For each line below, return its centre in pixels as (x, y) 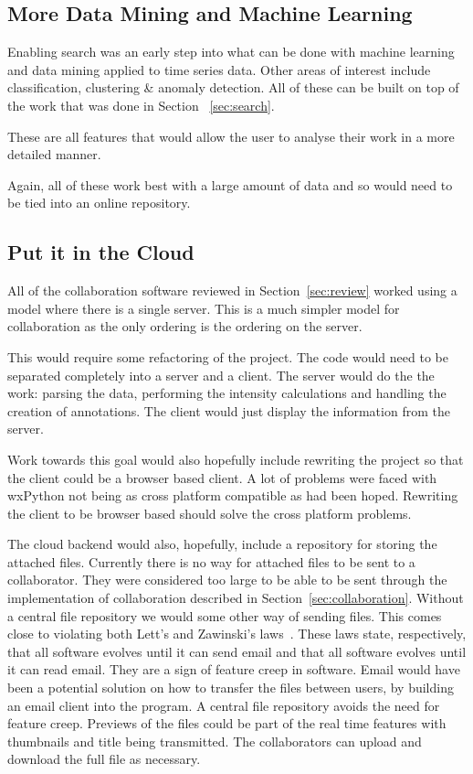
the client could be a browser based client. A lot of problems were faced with (222, 477)
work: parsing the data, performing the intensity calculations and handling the (227, 393)
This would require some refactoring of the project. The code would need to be (228, 356)
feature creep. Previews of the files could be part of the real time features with (227, 723)
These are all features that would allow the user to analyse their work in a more (231, 136)
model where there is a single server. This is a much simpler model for (204, 308)
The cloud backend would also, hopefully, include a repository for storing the (222, 544)
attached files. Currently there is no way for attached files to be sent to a (211, 561)
